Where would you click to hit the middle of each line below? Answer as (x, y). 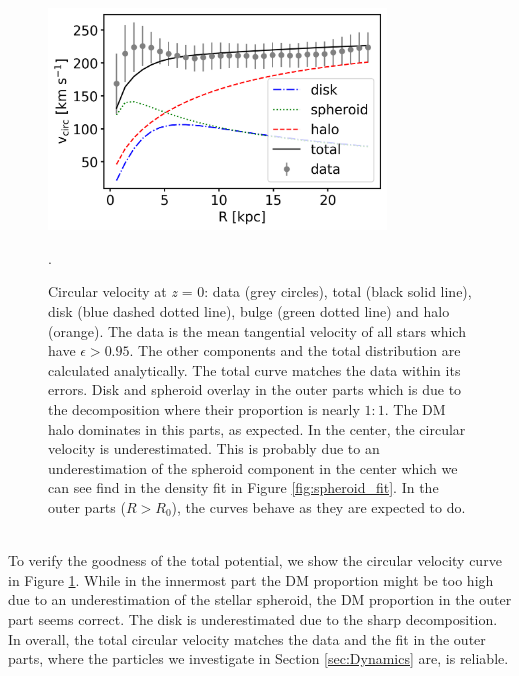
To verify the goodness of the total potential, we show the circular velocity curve (255, 560)
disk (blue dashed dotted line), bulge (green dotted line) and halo (249, 311)
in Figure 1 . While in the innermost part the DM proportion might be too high (251, 579)
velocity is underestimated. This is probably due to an (214, 448)
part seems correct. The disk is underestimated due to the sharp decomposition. (253, 618)
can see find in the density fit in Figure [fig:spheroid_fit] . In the (243, 487)
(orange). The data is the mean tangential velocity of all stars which (257, 330)
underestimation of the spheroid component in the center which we (253, 467)
